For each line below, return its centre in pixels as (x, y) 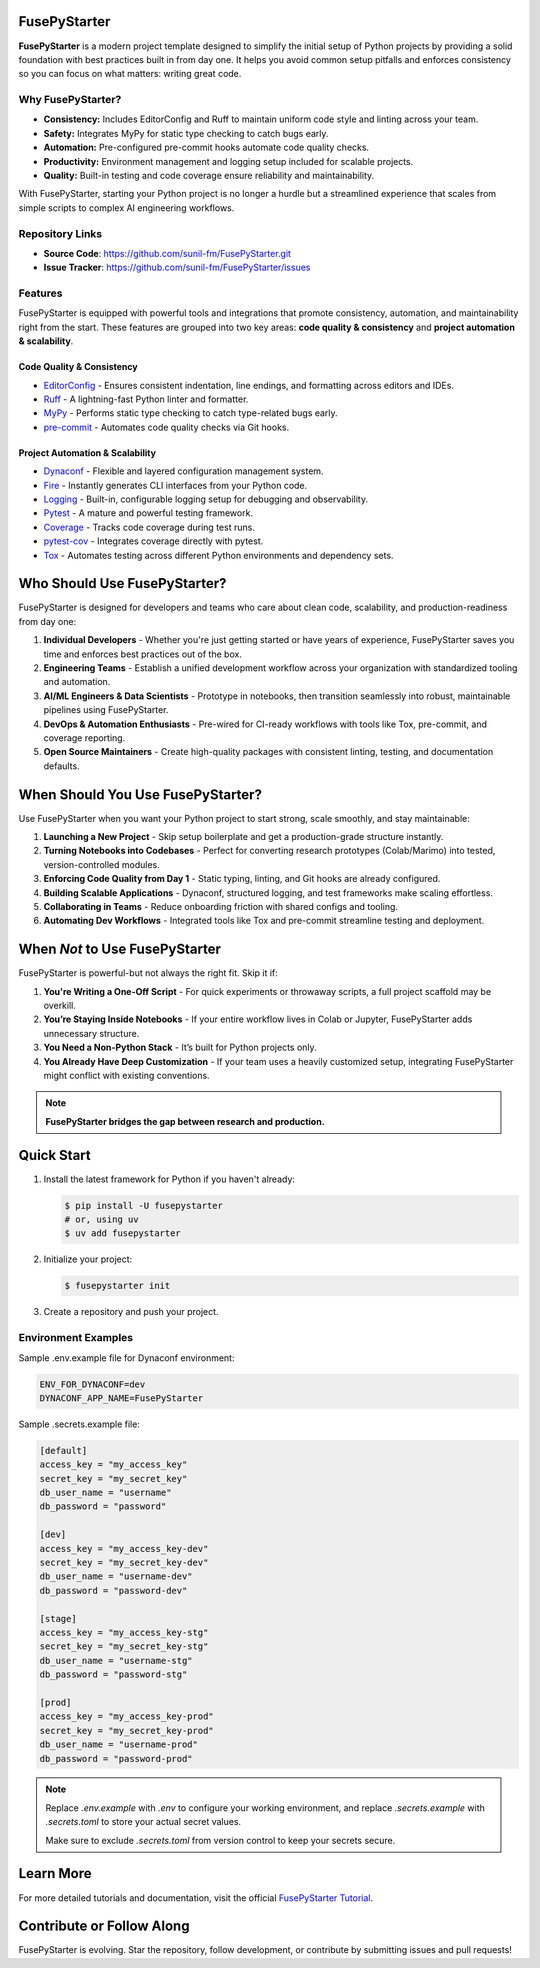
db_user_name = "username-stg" (116, 1660)
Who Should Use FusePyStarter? (122, 583)
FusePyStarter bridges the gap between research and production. (185, 1121)
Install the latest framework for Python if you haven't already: (169, 1179)
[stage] (58, 1618)
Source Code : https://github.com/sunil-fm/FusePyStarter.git (167, 253)
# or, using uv (101, 1219)
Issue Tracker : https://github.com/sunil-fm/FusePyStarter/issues (177, 267)
